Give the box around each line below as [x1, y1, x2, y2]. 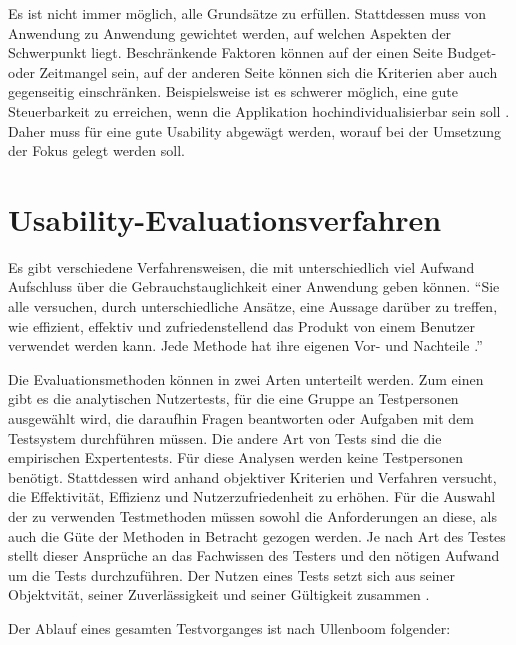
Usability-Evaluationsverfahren [8, 198, 442, 239]
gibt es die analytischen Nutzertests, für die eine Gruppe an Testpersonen [8, 388, 459, 409]
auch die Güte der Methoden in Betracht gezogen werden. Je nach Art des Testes [8, 525, 506, 546]
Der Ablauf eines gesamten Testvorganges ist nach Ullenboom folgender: [8, 617, 451, 638]
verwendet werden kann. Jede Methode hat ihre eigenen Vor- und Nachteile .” [8, 335, 483, 356]
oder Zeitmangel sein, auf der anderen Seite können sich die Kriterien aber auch [8, 61, 498, 82]
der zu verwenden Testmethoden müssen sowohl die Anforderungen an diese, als [8, 506, 498, 526]
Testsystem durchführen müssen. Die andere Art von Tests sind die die [8, 427, 442, 448]
